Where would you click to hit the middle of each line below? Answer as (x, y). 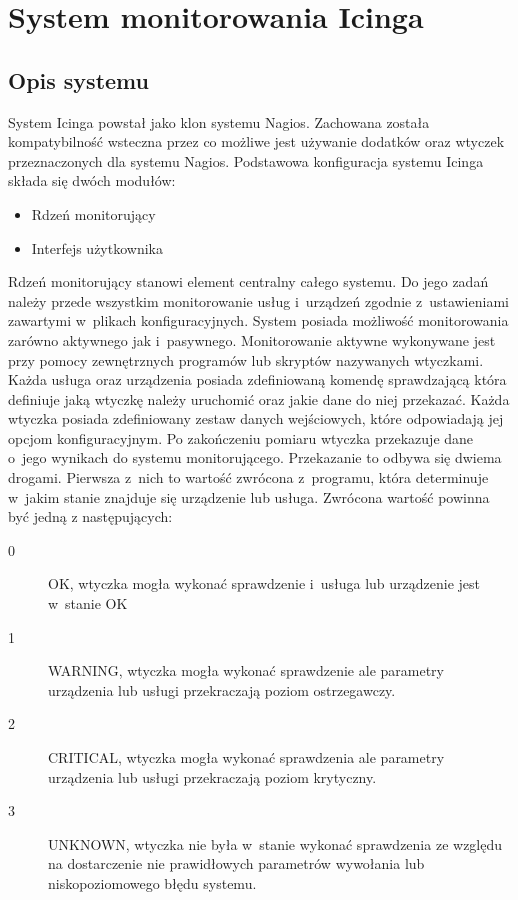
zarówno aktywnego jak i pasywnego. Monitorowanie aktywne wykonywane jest (252, 339)
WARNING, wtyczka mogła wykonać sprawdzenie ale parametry (246, 670)
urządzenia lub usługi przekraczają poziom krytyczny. (212, 776)
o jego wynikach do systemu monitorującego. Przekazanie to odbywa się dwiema (255, 457)
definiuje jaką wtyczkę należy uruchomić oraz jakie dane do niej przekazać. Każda (259, 398)
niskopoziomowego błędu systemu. (152, 882)
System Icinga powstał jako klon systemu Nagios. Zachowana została (219, 121)
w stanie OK (88, 603)
